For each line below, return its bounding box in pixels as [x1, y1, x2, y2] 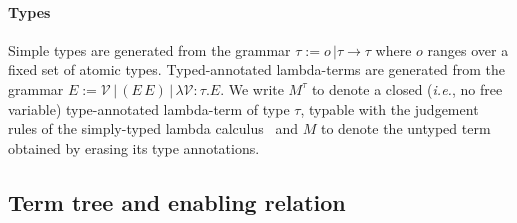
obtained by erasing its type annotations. [8, 137, 260, 158]
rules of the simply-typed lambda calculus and [8, 118, 299, 139]
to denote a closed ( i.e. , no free [311, 78, 503, 99]
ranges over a [427, 39, 509, 60]
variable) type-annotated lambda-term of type [8, 98, 290, 119]
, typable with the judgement [300, 98, 479, 119]
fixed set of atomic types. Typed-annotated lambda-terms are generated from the [8, 59, 505, 80]
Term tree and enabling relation [8, 186, 346, 217]
